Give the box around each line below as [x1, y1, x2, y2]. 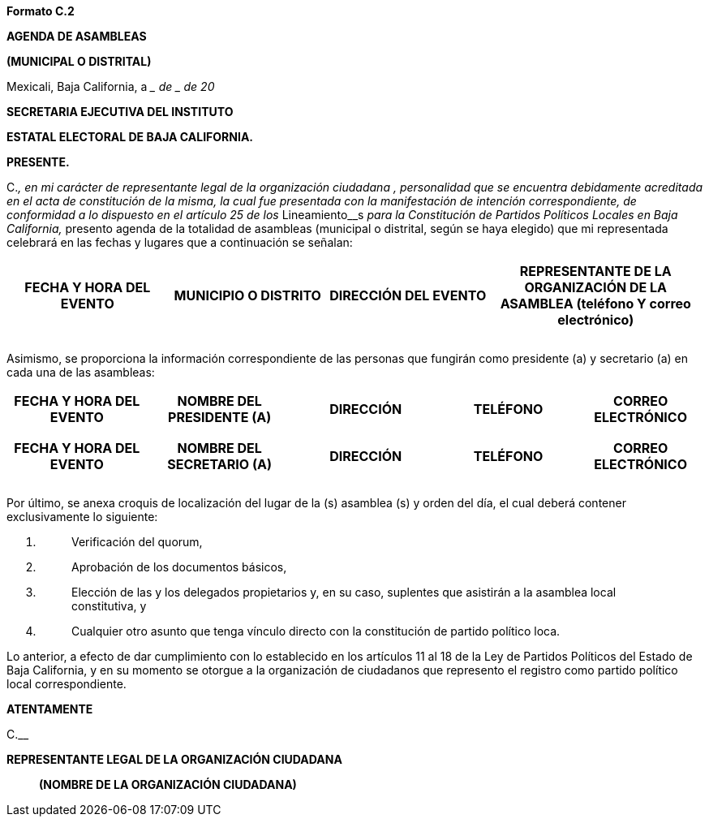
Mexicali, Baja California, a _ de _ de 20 [6, 80, 215, 93]
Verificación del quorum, [71, 535, 203, 549]
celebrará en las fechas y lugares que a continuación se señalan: [6, 235, 353, 249]
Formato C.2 [6, 4, 75, 18]
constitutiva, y [71, 599, 147, 613]
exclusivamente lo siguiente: [6, 510, 158, 524]
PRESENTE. [6, 155, 70, 169]
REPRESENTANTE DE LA [519, 263, 672, 279]
